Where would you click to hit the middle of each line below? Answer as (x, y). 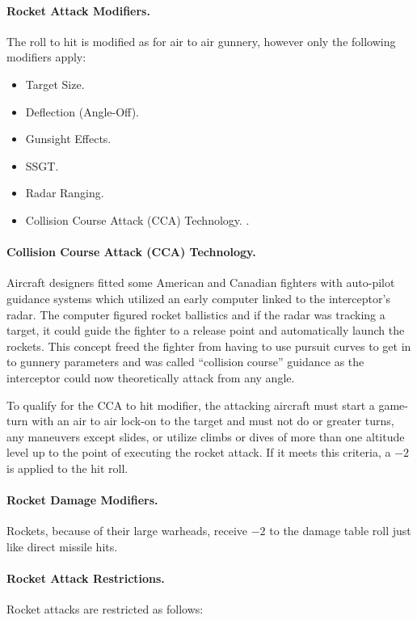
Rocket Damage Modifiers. (82, 500)
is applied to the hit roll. (67, 468)
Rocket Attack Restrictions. (86, 578)
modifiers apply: (46, 57)
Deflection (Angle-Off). (82, 111)
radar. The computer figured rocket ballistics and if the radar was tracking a (196, 314)
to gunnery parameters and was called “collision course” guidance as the (185, 362)
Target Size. (55, 84)
